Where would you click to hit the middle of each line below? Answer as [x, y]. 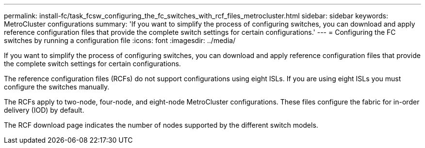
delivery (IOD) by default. [44, 110]
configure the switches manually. [57, 87]
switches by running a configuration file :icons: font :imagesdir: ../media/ [120, 40]
